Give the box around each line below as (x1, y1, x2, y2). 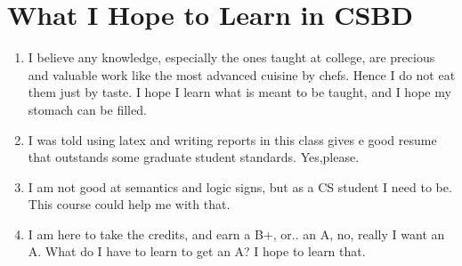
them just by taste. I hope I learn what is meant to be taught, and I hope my (28, 83, 451, 101)
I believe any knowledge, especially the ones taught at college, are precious (28, 48, 435, 67)
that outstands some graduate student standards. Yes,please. (28, 148, 360, 166)
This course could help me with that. (28, 195, 231, 214)
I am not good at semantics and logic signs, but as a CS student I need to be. (28, 177, 452, 196)
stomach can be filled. (28, 100, 147, 118)
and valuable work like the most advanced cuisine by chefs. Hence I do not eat (28, 65, 456, 84)
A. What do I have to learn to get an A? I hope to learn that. (28, 242, 366, 261)
